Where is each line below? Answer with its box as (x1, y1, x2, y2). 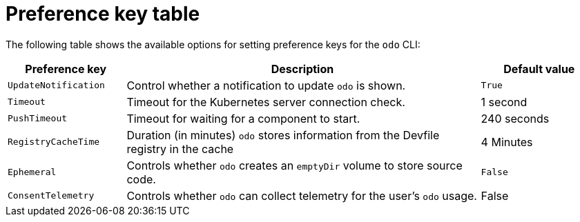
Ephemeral (8, 167, 57, 178)
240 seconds (481, 111, 550, 125)
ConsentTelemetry (8, 190, 95, 201)
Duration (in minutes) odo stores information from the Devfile (126, 128, 440, 142)
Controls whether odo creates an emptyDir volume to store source (126, 158, 463, 172)
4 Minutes (481, 134, 533, 149)
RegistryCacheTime (8, 137, 100, 148)
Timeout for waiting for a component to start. (126, 111, 360, 125)
